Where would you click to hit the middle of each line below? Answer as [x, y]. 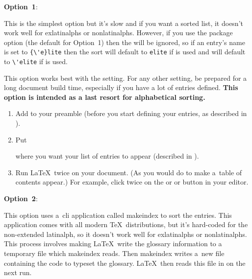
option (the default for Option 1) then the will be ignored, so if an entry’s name [125, 42]
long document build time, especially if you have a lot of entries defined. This [121, 87]
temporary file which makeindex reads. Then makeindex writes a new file [114, 253]
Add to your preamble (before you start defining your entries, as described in [131, 113]
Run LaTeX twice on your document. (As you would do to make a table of [129, 172]
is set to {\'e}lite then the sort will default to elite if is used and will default [125, 52]
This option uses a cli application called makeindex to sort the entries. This [118, 215]
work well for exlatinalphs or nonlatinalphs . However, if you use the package [118, 33]
